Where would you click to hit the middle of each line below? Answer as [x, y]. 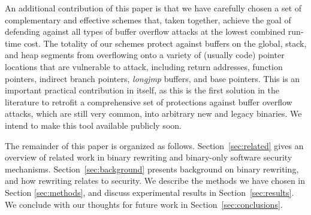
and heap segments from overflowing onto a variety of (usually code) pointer [145, 55]
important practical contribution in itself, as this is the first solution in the [142, 90]
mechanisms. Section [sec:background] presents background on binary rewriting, [152, 169]
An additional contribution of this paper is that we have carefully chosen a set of [153, 8]
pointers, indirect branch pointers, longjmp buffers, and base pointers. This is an [153, 78]
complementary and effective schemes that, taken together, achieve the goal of [148, 19]
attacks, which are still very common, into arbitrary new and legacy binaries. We [153, 113]
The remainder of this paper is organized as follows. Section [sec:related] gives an [154, 145]
